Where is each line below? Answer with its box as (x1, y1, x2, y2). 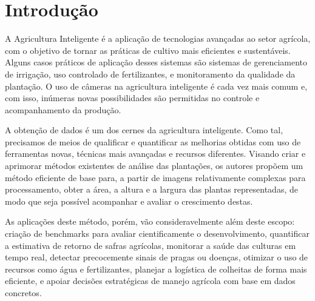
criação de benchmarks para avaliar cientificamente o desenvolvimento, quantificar (5, 227, 310, 240)
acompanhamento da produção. (5, 103, 121, 116)
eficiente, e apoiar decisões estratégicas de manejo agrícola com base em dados (5, 274, 296, 287)
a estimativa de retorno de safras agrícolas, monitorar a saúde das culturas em (5, 239, 296, 251)
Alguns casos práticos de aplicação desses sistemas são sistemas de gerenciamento (5, 56, 308, 68)
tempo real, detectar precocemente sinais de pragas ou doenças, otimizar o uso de (5, 251, 308, 263)
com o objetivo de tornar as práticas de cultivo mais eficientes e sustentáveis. (5, 44, 291, 56)
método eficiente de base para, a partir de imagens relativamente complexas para (5, 171, 306, 184)
